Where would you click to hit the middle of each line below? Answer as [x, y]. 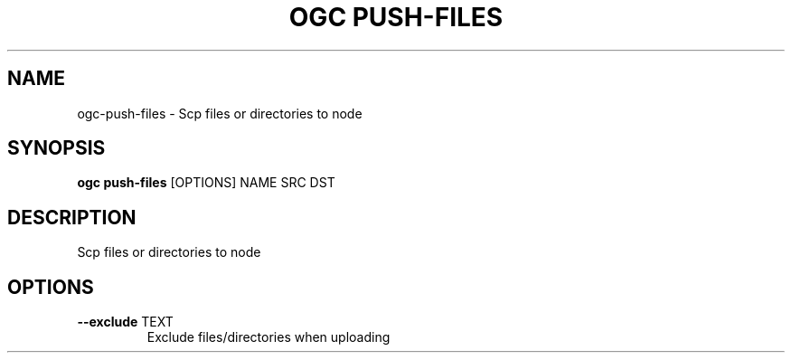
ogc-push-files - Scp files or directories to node [220, 113]
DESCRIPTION [72, 217]
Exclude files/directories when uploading [269, 337]
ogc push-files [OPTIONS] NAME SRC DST [206, 183]
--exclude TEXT [125, 322]
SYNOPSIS [57, 148]
